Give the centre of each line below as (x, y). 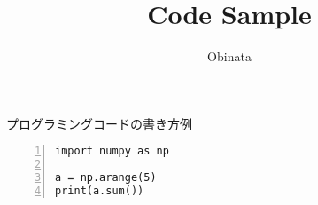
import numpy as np (112, 151)
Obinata (229, 56)
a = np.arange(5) (106, 178)
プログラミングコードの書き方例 (99, 123)
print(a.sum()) (100, 190)
